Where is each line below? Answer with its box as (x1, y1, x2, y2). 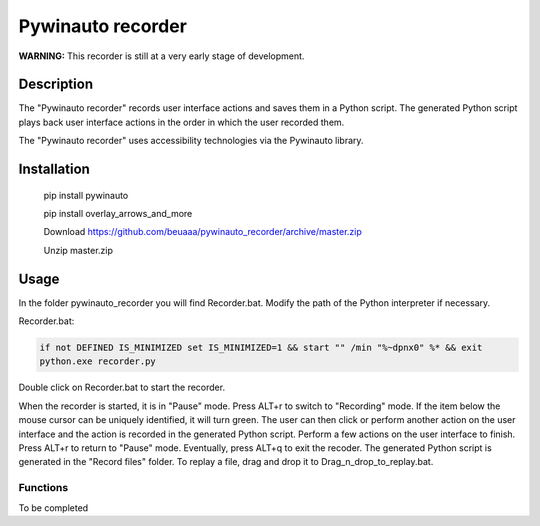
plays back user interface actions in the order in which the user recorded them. (18, 116, 345, 128)
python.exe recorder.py (39, 356, 157, 367)
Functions (18, 481, 69, 495)
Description (18, 76, 94, 93)
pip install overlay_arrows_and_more (43, 208, 193, 220)
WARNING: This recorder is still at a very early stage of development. (18, 50, 305, 62)
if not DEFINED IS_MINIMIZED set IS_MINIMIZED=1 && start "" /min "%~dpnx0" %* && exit (39, 342, 483, 354)
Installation (18, 161, 90, 178)
